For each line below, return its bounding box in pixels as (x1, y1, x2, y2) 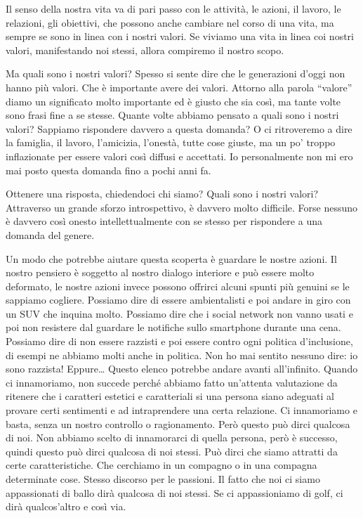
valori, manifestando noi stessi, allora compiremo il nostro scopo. (6, 42, 284, 57)
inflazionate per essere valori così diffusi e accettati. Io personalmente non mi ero (6, 148, 353, 163)
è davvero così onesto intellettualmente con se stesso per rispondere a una (6, 214, 322, 228)
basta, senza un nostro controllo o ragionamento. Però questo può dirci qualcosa (6, 416, 350, 431)
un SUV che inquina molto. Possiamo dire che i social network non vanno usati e (6, 306, 353, 320)
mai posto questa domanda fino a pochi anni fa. (6, 162, 211, 177)
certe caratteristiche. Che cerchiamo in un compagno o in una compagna (6, 458, 317, 472)
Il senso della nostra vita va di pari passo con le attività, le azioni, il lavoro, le (6, 1, 341, 15)
